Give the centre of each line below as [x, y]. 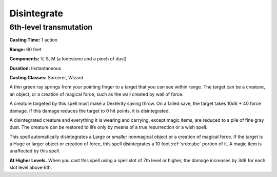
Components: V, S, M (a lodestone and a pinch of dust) [68, 59]
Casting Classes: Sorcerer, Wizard [46, 77]
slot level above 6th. [31, 168]
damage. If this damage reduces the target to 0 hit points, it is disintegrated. [90, 110]
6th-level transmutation [51, 27]
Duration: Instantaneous [35, 68]
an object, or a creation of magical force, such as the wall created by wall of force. [97, 94]
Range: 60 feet [25, 49]
